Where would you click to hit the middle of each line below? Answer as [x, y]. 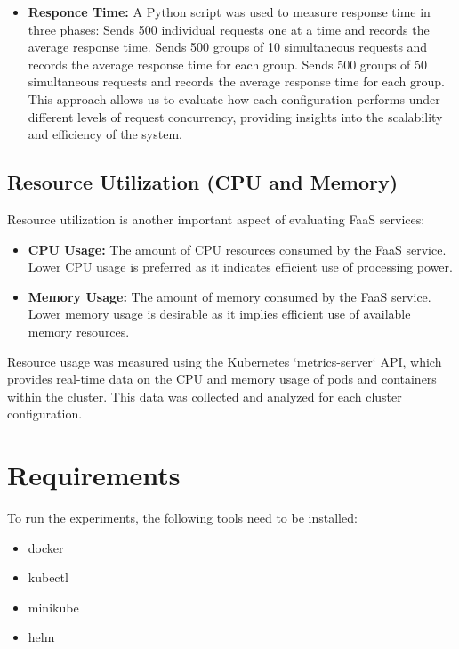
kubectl [48, 577]
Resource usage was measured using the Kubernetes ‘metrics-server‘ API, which [225, 361]
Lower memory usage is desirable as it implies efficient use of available [219, 314]
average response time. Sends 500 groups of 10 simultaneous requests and [228, 47]
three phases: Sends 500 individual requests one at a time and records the [229, 29]
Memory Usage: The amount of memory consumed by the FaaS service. [229, 296]
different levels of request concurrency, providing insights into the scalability [235, 116]
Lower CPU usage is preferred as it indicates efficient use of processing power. [240, 267]
